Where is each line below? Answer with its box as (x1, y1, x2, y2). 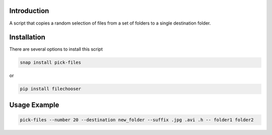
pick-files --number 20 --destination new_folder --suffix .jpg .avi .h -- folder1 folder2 (20, 117, 254, 122)
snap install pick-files (20, 60, 82, 65)
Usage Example (9, 100, 59, 109)
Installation (9, 33, 45, 42)
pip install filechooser (20, 86, 82, 92)
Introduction (9, 7, 49, 15)
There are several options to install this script (9, 46, 103, 52)
